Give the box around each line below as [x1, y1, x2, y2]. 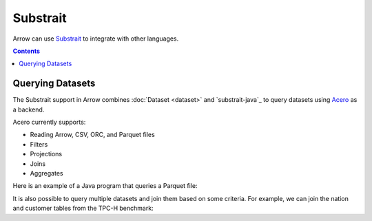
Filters [30, 140, 48, 148]
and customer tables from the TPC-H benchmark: [12, 204, 154, 213]
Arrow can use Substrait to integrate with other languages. [12, 34, 179, 43]
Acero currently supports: [12, 118, 86, 127]
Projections [30, 150, 62, 158]
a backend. [12, 105, 45, 114]
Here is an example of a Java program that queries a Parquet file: [12, 182, 198, 190]
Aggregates [30, 169, 63, 177]
